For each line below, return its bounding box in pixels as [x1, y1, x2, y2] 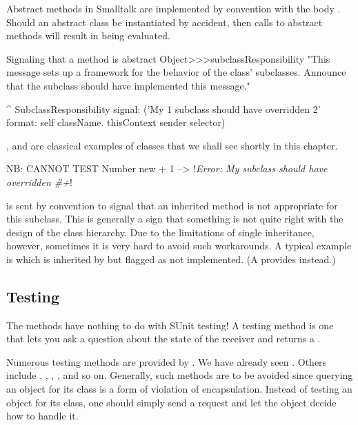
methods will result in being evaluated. [6, 28, 170, 43]
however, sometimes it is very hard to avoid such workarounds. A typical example [6, 238, 352, 253]
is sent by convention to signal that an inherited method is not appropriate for [6, 198, 338, 212]
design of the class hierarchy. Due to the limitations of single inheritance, [6, 225, 315, 239]
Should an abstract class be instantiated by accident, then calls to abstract [6, 14, 323, 29]
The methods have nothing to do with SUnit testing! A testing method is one [6, 318, 334, 332]
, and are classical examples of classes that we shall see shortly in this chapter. [6, 138, 338, 152]
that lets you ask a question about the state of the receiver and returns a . [6, 331, 321, 346]
